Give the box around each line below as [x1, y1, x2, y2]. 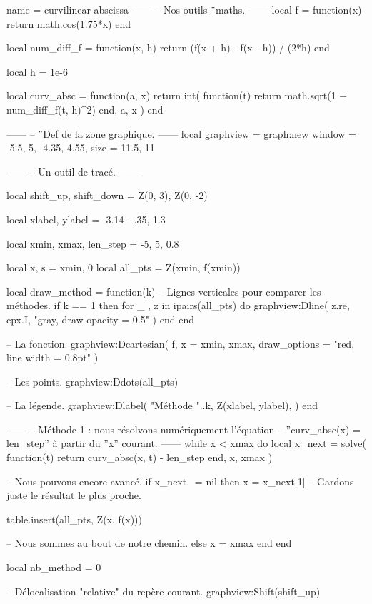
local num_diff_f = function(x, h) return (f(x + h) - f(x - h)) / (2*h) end [6, 40, 330, 55]
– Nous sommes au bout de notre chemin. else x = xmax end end [6, 535, 292, 550]
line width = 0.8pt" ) [6, 350, 99, 365]
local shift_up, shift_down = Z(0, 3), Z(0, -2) [6, 188, 208, 203]
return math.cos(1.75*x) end [6, 16, 131, 31]
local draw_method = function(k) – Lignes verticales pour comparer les [6, 283, 321, 298]
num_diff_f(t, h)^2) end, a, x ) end [6, 101, 164, 116]
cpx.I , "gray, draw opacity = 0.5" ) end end [6, 311, 194, 326]
